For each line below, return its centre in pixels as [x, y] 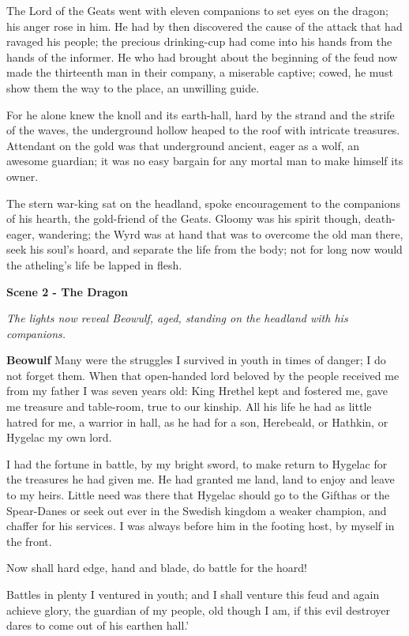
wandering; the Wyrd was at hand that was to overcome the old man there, [221, 233]
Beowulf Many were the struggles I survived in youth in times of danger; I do [196, 360]
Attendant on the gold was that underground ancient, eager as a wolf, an [183, 145]
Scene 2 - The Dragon [68, 291]
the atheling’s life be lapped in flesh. [94, 264]
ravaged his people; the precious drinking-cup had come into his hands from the [199, 41]
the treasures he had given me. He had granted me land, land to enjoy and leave [201, 479]
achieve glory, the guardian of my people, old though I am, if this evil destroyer [199, 610]
